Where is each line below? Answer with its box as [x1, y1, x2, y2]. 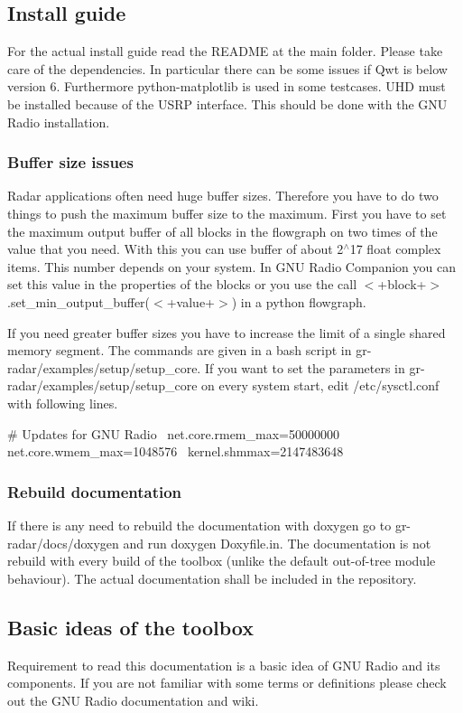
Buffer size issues [7, 151, 134, 174]
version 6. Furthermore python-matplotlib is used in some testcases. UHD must [7, 77, 446, 96]
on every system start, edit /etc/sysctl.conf [201, 376, 440, 395]
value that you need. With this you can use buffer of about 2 [7, 239, 344, 258]
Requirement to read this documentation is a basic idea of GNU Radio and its [7, 655, 440, 674]
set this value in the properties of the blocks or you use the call [7, 275, 357, 294]
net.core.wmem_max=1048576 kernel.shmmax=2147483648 [7, 442, 344, 461]
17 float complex [349, 239, 441, 258]
